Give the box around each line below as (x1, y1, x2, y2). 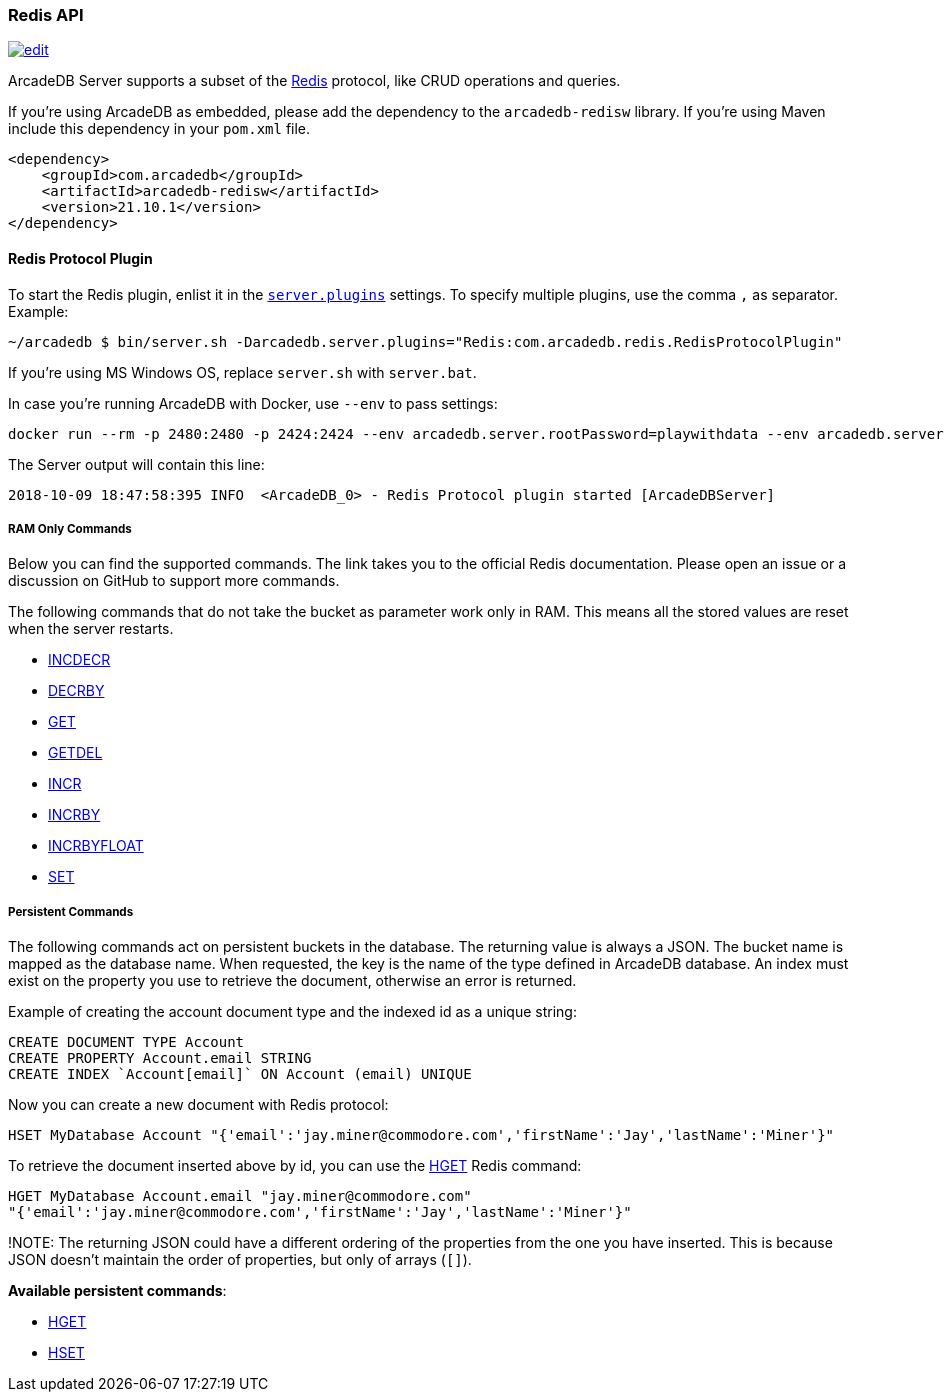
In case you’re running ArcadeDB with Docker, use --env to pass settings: (8, 394, 498, 412)
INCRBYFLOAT (48, 837, 144, 855)
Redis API (8, 5, 84, 25)
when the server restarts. (8, 620, 174, 638)
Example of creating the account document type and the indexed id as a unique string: (8, 1003, 577, 1021)
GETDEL (48, 744, 103, 762)
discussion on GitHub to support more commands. (8, 572, 340, 590)
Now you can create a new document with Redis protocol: (8, 1096, 389, 1114)
